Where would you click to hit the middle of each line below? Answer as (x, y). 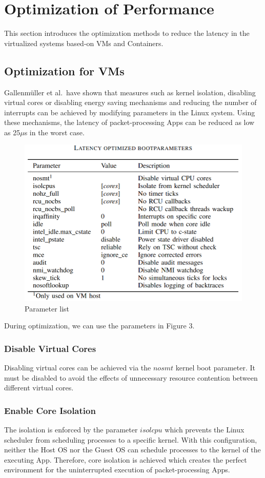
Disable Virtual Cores (50, 348)
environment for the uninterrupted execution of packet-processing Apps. (117, 470)
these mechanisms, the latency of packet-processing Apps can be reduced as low (129, 122)
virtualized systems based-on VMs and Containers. (84, 43)
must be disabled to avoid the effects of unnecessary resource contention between (131, 377)
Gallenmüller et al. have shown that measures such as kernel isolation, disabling (130, 92)
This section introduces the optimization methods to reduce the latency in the (127, 33)
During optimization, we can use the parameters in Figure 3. (99, 326)
